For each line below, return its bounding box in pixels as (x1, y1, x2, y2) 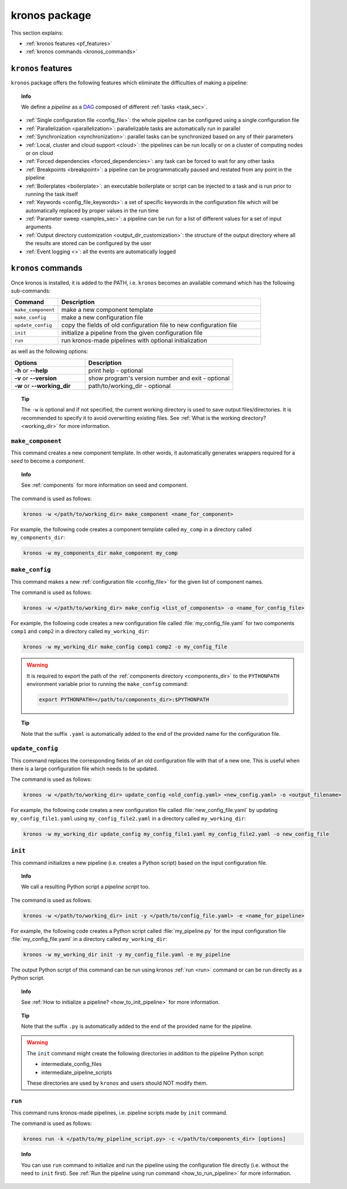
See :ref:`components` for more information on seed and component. (21, 481, 188, 489)
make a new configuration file (61, 314, 144, 322)
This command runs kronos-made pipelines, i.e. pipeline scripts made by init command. (11, 1109, 228, 1116)
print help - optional (88, 366, 143, 375)
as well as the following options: (11, 348, 89, 355)
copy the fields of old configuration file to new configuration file (61, 321, 237, 329)
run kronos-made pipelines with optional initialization (61, 337, 207, 345)
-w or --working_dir (14, 382, 71, 390)
